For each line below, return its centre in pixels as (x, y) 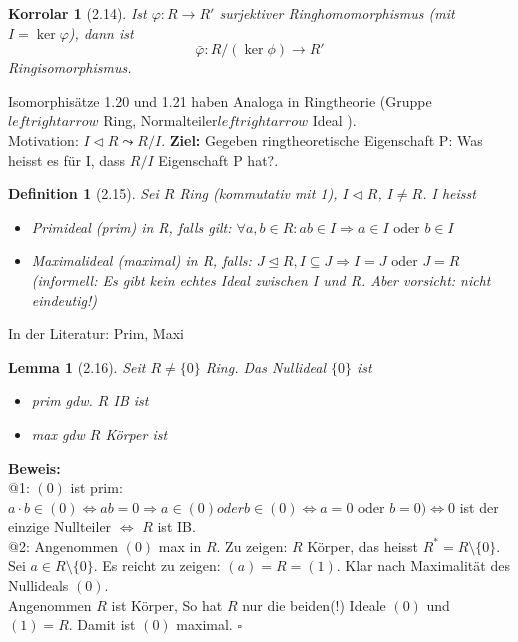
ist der (479, 506)
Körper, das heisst (363, 545)
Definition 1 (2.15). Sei (83, 193)
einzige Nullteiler (60, 526)
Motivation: (43, 139)
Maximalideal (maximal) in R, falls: (141, 260)
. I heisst (449, 193)
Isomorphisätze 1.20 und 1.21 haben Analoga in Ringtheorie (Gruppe (220, 100)
